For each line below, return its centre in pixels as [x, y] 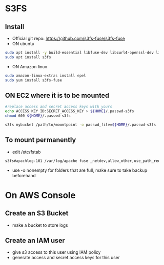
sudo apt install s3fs [28, 57]
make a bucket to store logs [40, 225]
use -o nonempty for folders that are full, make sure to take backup [80, 170]
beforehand [24, 175]
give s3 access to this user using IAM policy [56, 252]
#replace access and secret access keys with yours [59, 107]
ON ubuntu [23, 44]
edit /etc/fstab [26, 152]
